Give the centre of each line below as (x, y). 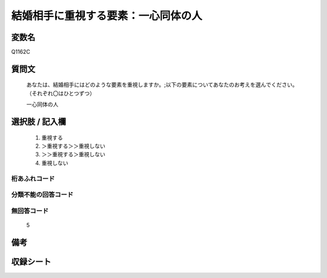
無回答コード (30, 211)
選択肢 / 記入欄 (39, 122)
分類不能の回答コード (42, 195)
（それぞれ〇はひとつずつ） (61, 93)
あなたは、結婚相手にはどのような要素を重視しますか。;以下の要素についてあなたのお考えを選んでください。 (162, 85)
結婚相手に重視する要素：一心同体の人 (107, 16)
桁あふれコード (33, 179)
